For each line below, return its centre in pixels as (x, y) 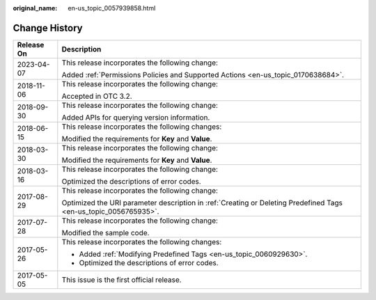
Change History (48, 28)
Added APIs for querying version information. (136, 117)
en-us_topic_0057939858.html (112, 8)
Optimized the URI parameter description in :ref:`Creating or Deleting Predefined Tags (202, 203)
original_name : (35, 8)
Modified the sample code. (105, 232)
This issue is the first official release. (122, 280)
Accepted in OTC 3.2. (97, 96)
